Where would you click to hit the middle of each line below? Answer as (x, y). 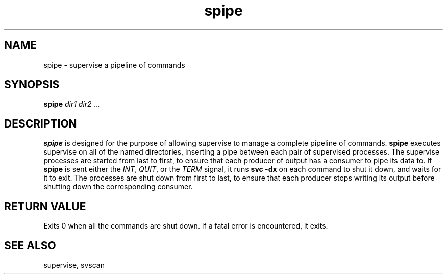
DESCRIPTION (41, 123)
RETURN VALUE (45, 206)
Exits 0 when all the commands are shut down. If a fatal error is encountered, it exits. (186, 226)
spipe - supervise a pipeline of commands (114, 65)
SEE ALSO (30, 245)
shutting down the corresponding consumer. (118, 187)
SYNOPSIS (32, 85)
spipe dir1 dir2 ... (72, 104)
